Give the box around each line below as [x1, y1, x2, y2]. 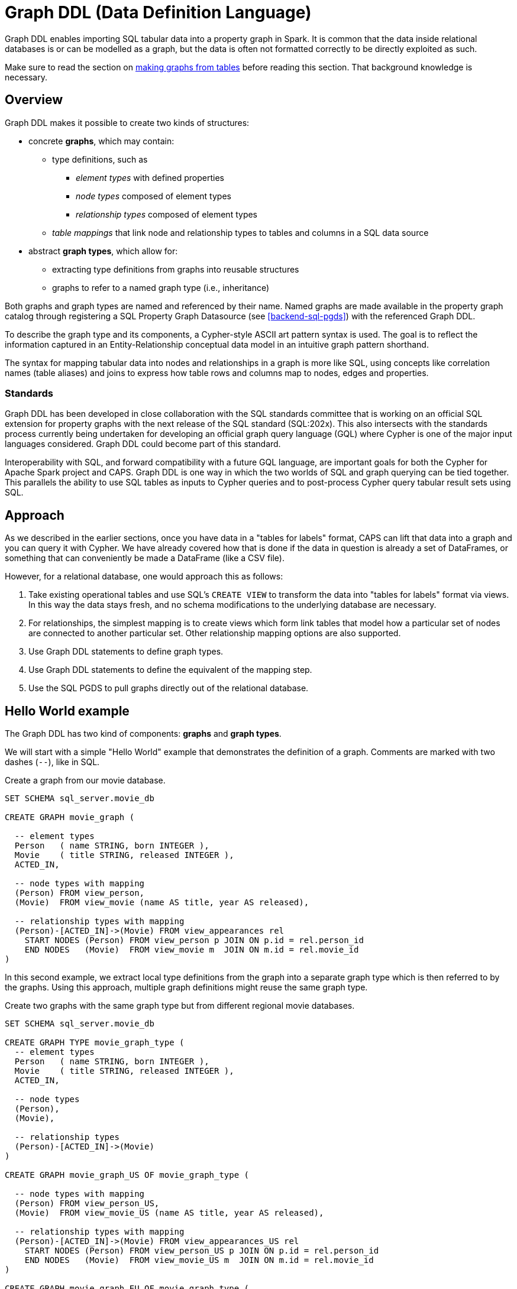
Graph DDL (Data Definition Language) [5, 2, 312, 22]
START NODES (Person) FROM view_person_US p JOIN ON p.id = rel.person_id [24, 1246, 379, 1256]
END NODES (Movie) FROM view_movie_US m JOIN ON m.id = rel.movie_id [24, 1255, 374, 1265]
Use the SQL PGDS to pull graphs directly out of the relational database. [28, 683, 309, 694]
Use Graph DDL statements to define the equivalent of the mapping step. [28, 665, 312, 675]
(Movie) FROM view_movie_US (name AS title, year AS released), [14, 1208, 324, 1218]
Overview [5, 92, 63, 108]
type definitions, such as [52, 154, 148, 164]
